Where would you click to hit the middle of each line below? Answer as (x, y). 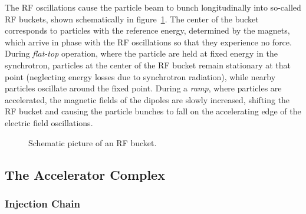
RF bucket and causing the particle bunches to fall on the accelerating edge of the (153, 111)
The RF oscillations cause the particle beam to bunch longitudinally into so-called (153, 7)
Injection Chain (42, 203)
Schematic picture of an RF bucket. (93, 142)
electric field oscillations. (49, 122)
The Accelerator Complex (85, 174)
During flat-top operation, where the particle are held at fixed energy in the (141, 53)
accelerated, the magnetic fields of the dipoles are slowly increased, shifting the (147, 99)
